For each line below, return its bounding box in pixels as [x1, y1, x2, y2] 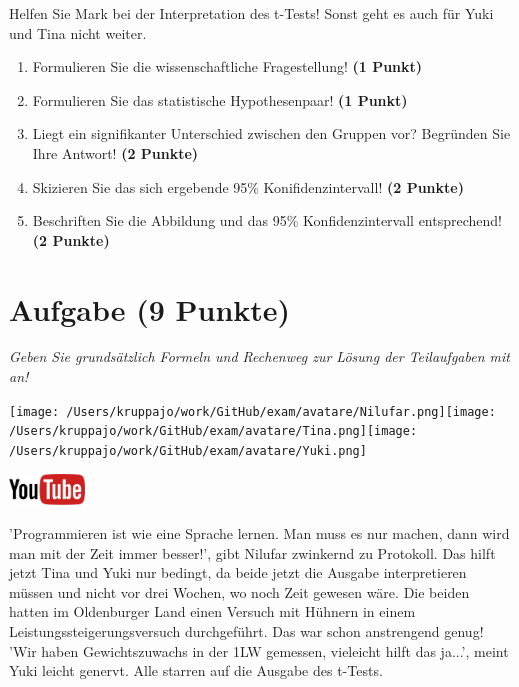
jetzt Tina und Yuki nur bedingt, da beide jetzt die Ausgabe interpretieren [9, 562, 467, 583]
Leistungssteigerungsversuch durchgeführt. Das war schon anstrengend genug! [9, 621, 484, 641]
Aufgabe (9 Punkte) [9, 288, 291, 329]
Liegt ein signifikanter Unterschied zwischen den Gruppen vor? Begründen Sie [32, 123, 511, 144]
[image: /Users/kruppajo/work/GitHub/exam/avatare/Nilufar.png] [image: [9, 404, 496, 419]
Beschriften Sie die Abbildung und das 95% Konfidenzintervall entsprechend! [32, 210, 502, 231]
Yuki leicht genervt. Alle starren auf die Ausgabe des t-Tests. [9, 660, 383, 681]
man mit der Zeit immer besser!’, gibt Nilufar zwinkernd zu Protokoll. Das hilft [9, 542, 496, 563]
